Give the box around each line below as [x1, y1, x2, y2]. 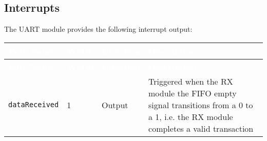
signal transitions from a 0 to [148, 98, 253, 111]
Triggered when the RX [148, 75, 233, 87]
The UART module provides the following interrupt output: [4, 24, 193, 34]
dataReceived [8, 100, 59, 109]
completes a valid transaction [148, 122, 254, 134]
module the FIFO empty [148, 87, 237, 99]
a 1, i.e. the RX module [148, 110, 233, 123]
